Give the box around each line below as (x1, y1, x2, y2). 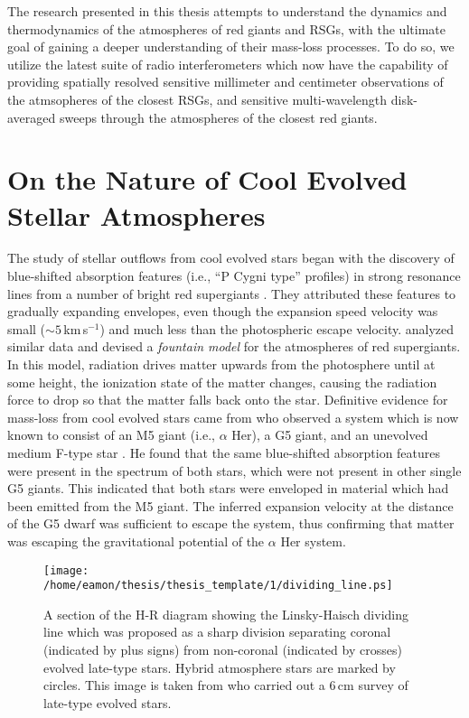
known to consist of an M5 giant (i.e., (7, 425, 215, 444)
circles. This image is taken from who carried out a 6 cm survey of (43, 676, 408, 695)
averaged (7, 107, 56, 126)
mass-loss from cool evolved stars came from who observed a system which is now (7, 407, 459, 426)
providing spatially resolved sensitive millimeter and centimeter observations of (7, 72, 444, 91)
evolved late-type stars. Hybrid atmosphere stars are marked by (43, 657, 396, 676)
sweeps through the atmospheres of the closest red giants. (59, 107, 378, 126)
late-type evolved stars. (43, 693, 172, 712)
